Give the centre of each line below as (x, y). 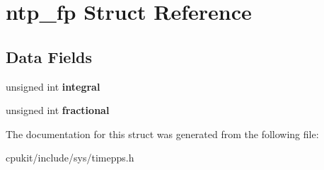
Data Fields (49, 56)
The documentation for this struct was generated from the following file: (162, 134)
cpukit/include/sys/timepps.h (70, 158)
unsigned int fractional (58, 110)
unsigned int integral (53, 86)
